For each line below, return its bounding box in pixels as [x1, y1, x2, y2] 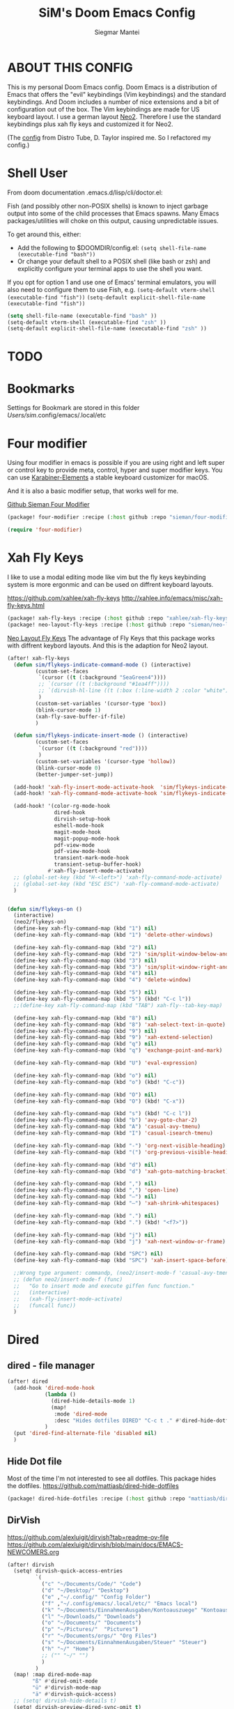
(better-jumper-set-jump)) [35, 771, 114, 778]
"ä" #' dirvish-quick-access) [32, 1691, 117, 1698]
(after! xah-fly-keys [7, 654, 70, 661]
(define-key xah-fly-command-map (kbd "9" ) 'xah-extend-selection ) [13, 1034, 214, 1041]
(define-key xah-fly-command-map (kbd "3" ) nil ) [13, 957, 157, 964]
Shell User [7, 165, 68, 181]
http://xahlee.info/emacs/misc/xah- [121, 594, 224, 602]
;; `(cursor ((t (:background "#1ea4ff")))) [38, 681, 170, 688]
